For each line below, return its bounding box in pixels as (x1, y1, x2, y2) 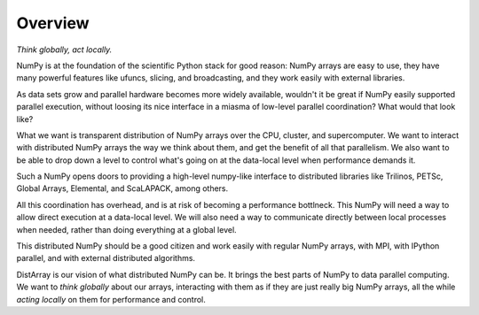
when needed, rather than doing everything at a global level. (16, 224, 237, 234)
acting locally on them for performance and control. (16, 294, 206, 304)
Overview (16, 13, 90, 33)
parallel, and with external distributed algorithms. (16, 253, 195, 264)
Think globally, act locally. (16, 44, 113, 55)
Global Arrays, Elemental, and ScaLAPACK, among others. (16, 183, 229, 194)
